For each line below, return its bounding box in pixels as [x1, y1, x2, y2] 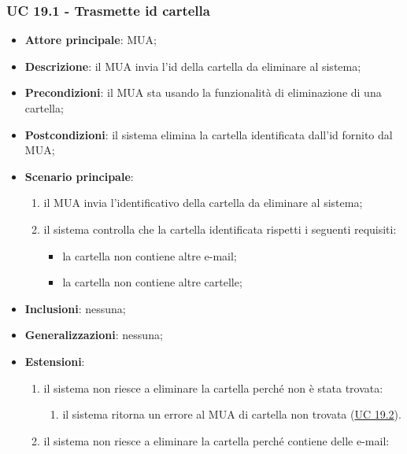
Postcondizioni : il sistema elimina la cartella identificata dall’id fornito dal [24, 126, 393, 142]
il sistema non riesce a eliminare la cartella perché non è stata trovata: [43, 379, 383, 396]
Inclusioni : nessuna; [24, 300, 126, 316]
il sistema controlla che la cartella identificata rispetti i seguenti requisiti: [43, 220, 397, 237]
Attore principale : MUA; [24, 31, 157, 48]
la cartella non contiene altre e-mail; [62, 247, 237, 264]
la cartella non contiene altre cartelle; [62, 274, 242, 290]
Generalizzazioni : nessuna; [24, 327, 163, 343]
